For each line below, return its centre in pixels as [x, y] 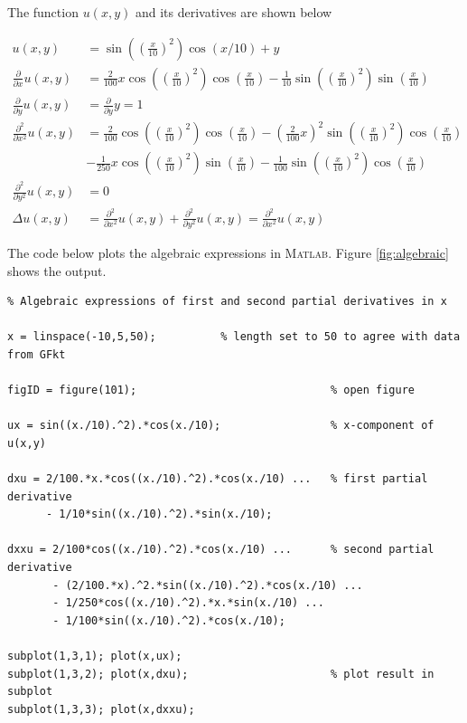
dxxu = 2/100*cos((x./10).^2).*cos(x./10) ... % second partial [221, 550]
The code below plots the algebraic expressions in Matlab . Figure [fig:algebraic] [228, 252]
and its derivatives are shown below [233, 12]
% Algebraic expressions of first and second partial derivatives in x [227, 302]
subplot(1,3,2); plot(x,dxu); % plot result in [221, 674]
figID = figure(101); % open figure [211, 390]
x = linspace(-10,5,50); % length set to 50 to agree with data [234, 337]
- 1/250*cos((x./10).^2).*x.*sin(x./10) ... [188, 603]
